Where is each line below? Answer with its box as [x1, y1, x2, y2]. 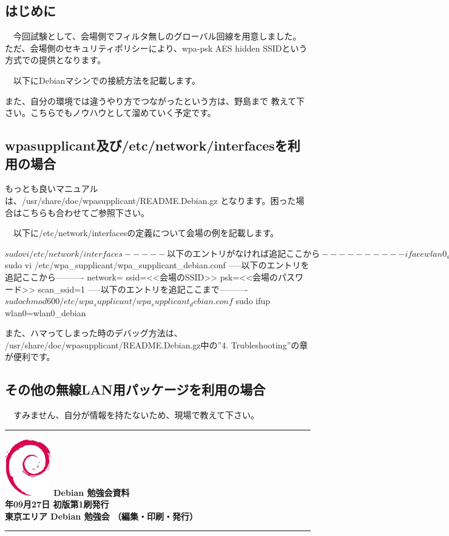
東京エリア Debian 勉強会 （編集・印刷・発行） [5, 509, 198, 522]
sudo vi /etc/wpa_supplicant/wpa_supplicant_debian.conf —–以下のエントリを [5, 259, 309, 271]
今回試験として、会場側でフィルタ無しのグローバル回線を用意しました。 [13, 30, 302, 42]
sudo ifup [235, 294, 271, 307]
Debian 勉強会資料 [53, 486, 130, 498]
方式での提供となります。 [5, 53, 106, 66]
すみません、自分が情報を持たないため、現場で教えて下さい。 [13, 409, 259, 421]
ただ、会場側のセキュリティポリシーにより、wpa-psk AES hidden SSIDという [5, 41, 308, 54]
